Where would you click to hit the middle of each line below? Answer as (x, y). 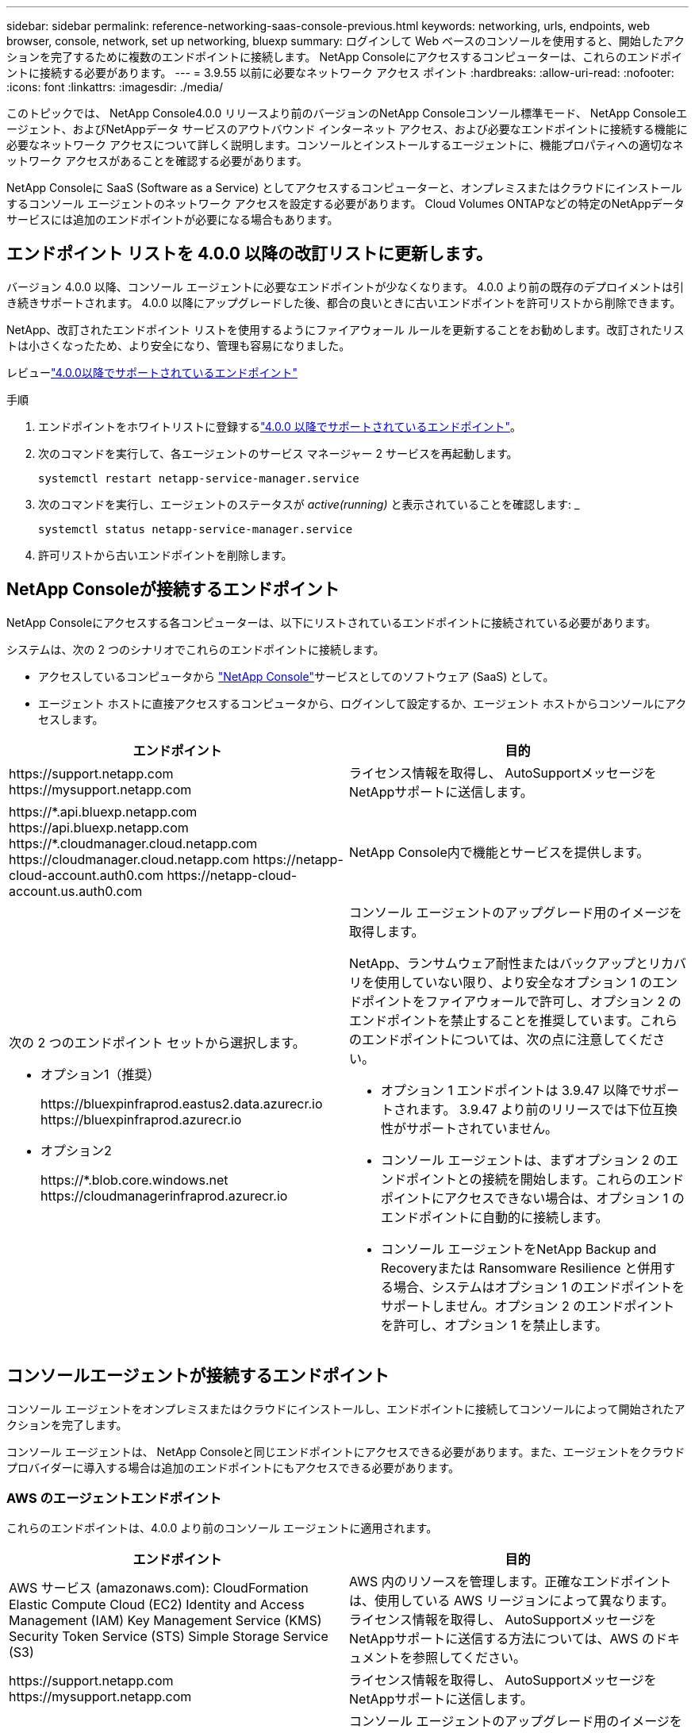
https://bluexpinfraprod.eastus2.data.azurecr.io (182, 1103)
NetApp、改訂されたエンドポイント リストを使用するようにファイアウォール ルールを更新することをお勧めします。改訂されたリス (346, 329)
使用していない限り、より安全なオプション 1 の (514, 982)
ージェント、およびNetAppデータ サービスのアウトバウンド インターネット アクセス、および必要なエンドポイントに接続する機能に (347, 129)
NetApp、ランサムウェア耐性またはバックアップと (499, 963)
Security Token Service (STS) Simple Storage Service (169, 1637)
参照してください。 (470, 1658)
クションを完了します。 (67, 1424)
